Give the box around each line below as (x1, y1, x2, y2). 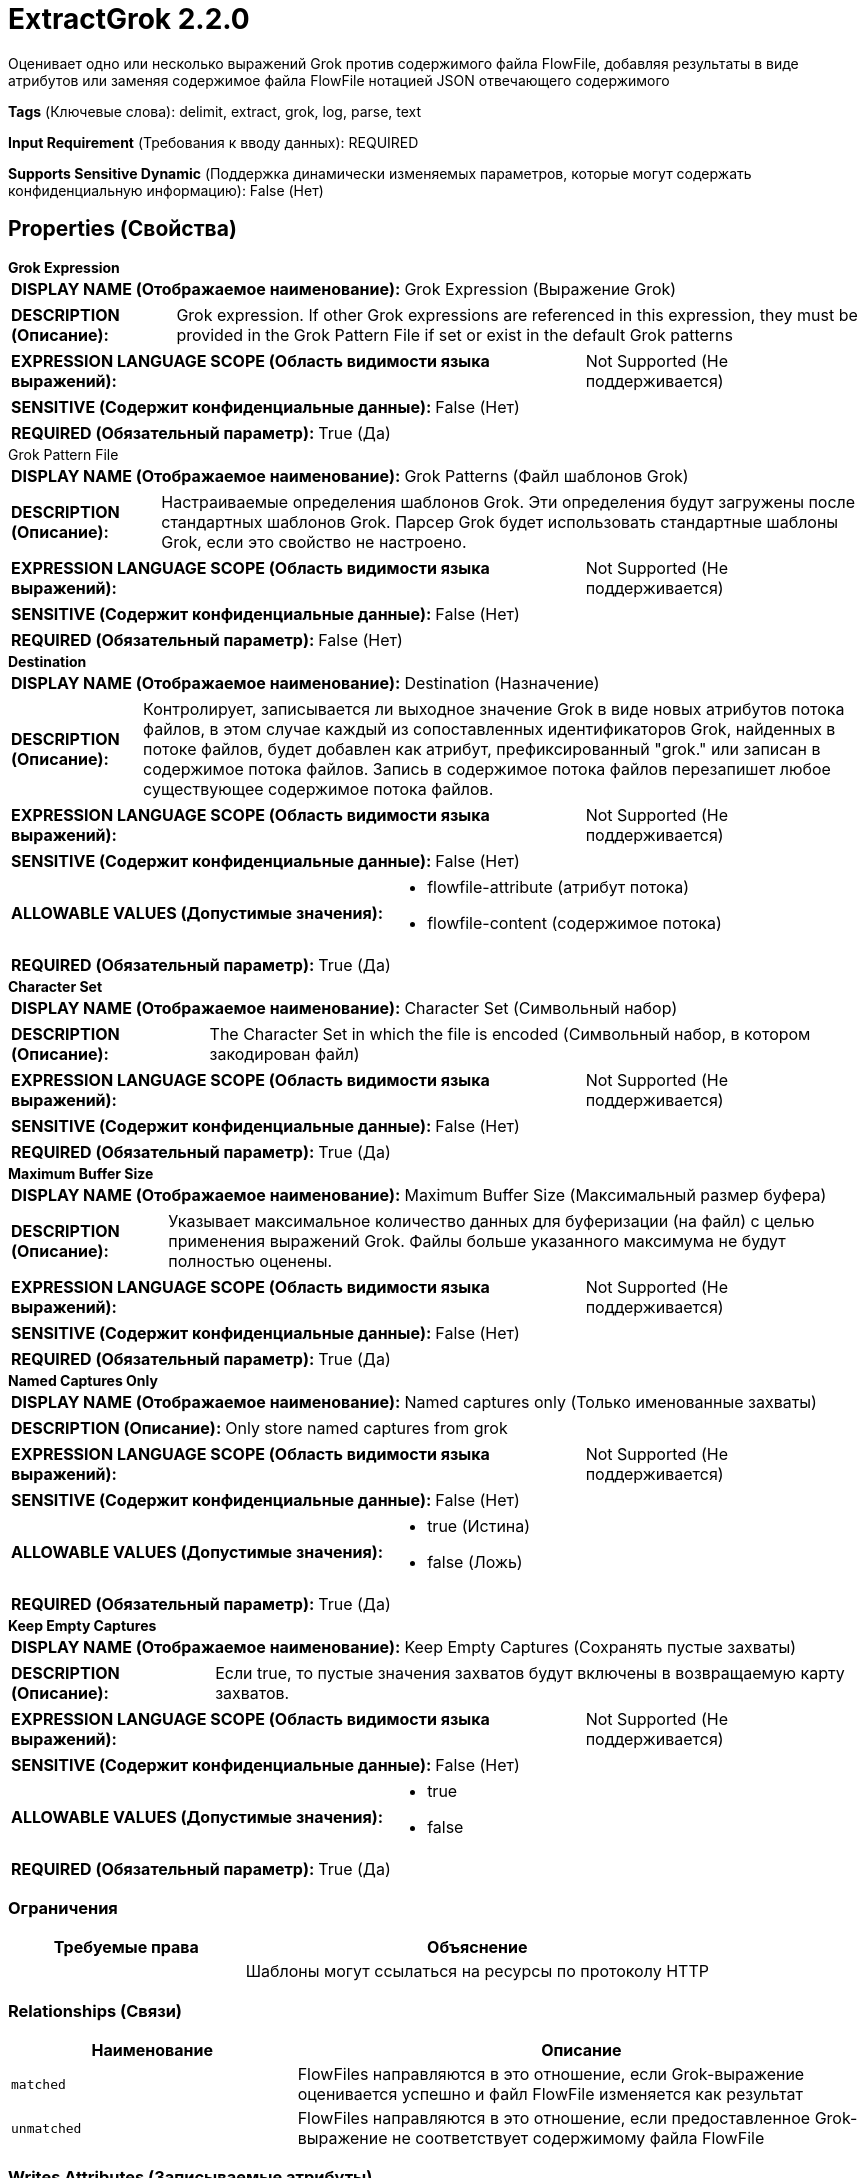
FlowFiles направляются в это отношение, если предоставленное (297, 2108, 811, 2129)
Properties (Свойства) (8, 216, 237, 242)
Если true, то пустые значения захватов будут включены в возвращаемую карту (215, 1662, 845, 1683)
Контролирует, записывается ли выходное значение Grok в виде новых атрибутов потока (143, 698, 845, 719)
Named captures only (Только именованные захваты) (404, 1391, 817, 1412)
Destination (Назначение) (404, 672, 600, 693)
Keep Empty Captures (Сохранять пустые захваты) (404, 1636, 797, 1657)
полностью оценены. (168, 1250, 333, 1271)
